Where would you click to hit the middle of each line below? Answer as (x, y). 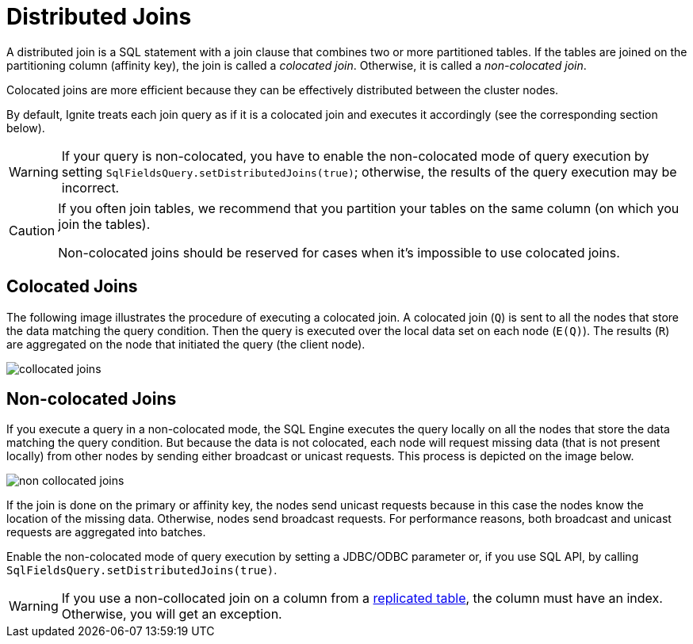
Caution (32, 230)
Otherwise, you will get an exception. (172, 614)
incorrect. (90, 187)
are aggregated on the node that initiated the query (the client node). (186, 344)
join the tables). (104, 224)
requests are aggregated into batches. (106, 532)
